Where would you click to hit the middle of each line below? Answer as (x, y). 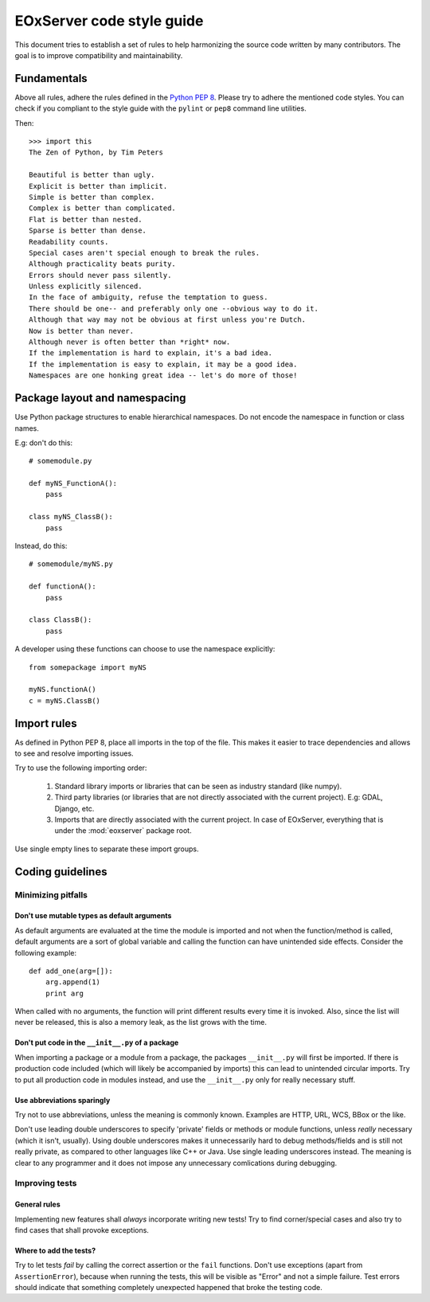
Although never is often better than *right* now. (130, 342)
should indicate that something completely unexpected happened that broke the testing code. (168, 1288)
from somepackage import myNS (88, 667)
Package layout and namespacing (100, 398)
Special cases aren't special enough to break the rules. (145, 252)
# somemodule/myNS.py (71, 564)
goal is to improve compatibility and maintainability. (99, 55)
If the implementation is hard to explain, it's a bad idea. (150, 353)
